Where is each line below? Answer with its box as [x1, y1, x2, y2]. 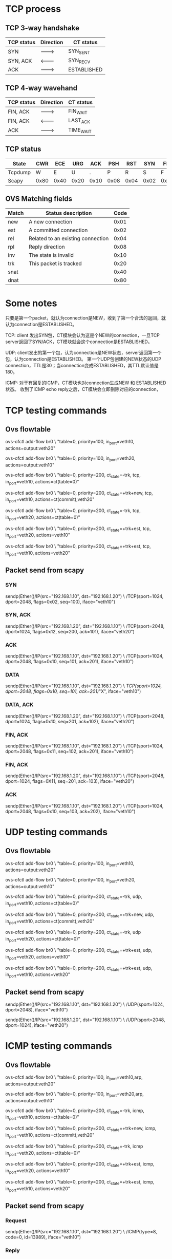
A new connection [29, 218, 73, 226]
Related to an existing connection [29, 235, 109, 242]
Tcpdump [8, 168, 31, 176]
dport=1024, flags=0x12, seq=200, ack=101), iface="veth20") [5, 628, 135, 634]
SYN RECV [68, 57, 91, 65]
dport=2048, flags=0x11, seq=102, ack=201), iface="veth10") [5, 748, 134, 755]
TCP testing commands [5, 404, 107, 416]
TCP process [5, 3, 61, 15]
